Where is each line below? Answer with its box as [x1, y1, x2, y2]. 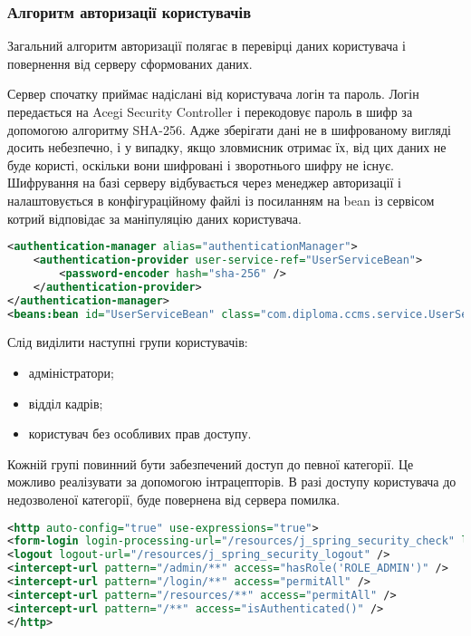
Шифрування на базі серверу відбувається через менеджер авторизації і [7, 173, 401, 192]
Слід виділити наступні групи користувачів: [7, 332, 248, 352]
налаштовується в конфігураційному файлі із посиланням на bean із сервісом [7, 190, 435, 209]
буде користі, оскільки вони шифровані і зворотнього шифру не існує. [7, 155, 394, 174]
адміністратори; [28, 363, 114, 381]
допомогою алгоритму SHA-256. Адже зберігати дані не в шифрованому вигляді [7, 120, 451, 139]
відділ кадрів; [28, 393, 103, 412]
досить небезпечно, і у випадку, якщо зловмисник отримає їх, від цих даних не [7, 138, 447, 157]
